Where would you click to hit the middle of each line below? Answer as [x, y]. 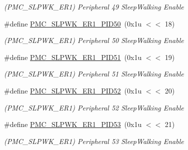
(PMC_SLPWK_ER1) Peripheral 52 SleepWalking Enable [94, 107]
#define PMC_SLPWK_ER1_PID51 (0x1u [73, 57]
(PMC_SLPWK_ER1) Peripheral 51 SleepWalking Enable [94, 74]
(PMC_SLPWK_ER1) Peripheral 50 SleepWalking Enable [94, 40]
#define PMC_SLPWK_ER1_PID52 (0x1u [73, 90]
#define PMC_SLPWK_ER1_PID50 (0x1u [73, 23]
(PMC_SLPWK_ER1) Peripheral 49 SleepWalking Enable [94, 6]
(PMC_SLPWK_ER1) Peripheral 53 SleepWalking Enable [94, 141]
